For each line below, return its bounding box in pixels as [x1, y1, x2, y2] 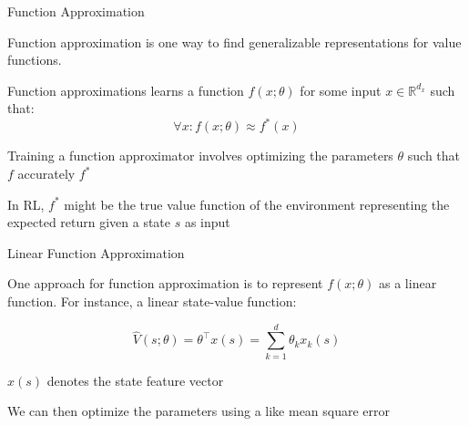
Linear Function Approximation [7, 243, 185, 262]
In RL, [7, 194, 45, 213]
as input [184, 213, 230, 232]
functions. [7, 50, 62, 69]
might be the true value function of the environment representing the [64, 194, 450, 213]
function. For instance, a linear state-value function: [7, 292, 297, 311]
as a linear [379, 274, 437, 293]
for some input [300, 80, 382, 99]
